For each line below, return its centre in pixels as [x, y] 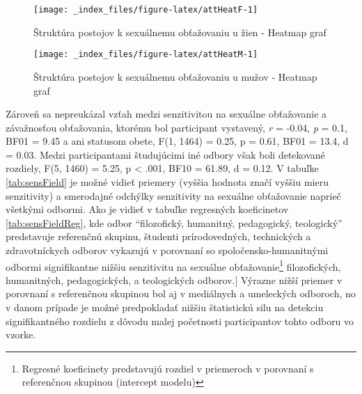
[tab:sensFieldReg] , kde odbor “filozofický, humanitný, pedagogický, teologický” [174, 222]
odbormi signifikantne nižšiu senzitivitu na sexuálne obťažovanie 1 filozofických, [173, 265]
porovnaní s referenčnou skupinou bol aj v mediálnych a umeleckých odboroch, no [181, 293]
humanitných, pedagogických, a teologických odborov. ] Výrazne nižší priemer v [174, 279]
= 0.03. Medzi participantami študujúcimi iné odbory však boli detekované [165, 154]
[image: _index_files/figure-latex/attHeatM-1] [146, 55]
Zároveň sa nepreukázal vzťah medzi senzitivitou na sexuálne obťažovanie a [166, 114]
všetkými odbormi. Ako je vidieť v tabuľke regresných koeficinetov [147, 209]
